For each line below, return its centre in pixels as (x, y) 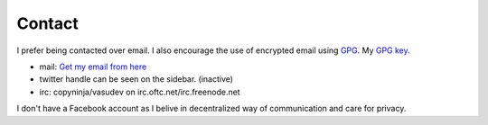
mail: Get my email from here (93, 67)
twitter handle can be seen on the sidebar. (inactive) (136, 79)
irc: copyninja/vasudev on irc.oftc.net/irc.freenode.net (140, 92)
